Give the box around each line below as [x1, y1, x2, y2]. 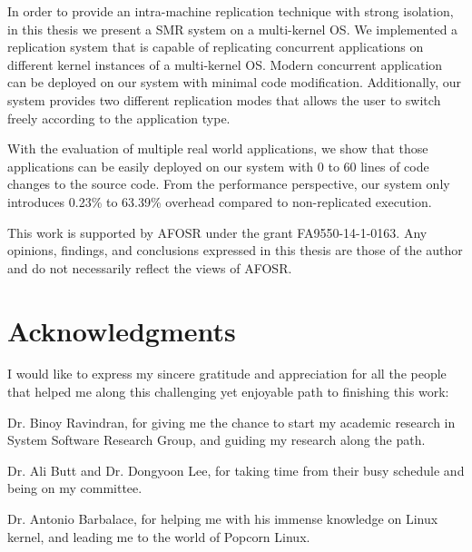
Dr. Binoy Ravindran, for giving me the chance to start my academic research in [7, 412, 456, 431]
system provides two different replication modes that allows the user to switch [7, 90, 441, 109]
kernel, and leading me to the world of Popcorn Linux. [7, 527, 310, 546]
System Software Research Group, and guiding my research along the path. [7, 430, 426, 449]
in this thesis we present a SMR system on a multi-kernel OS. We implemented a [7, 19, 458, 38]
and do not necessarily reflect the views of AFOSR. [7, 258, 292, 277]
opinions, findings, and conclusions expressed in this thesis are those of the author [7, 241, 463, 260]
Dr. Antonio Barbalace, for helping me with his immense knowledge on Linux [7, 509, 438, 527]
